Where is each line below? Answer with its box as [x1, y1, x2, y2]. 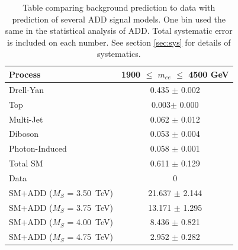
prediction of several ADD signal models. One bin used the [12, 12, 226, 25]
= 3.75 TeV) [67, 201, 113, 213]
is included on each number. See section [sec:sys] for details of [7, 36, 231, 48]
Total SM [9, 157, 43, 169]
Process [9, 68, 41, 80]
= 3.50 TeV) [67, 186, 113, 198]
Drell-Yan [9, 83, 44, 95]
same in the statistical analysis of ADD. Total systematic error [5, 24, 233, 37]
